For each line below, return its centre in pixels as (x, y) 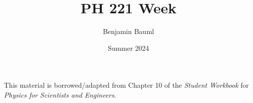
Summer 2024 (128, 48)
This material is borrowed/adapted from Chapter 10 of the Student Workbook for (126, 85)
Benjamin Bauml (128, 31)
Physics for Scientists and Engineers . (60, 94)
